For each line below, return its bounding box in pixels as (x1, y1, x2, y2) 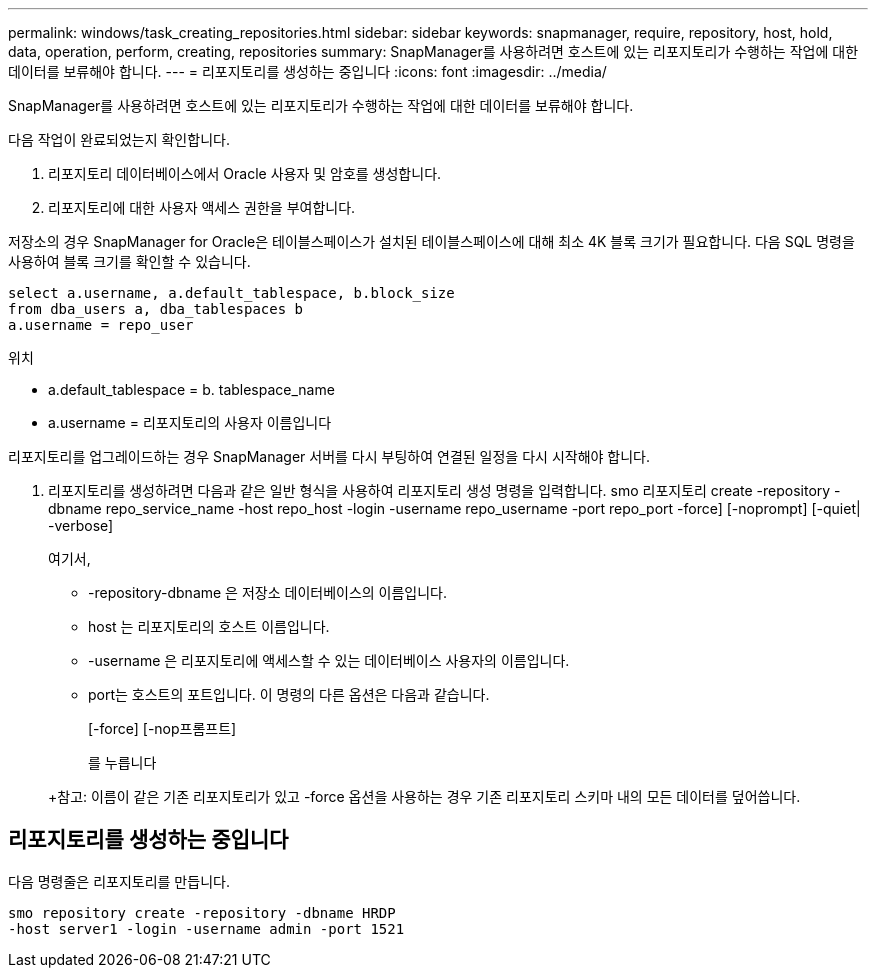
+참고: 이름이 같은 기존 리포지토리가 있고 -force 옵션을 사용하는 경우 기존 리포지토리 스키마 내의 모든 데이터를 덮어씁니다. (48, 788, 801, 805)
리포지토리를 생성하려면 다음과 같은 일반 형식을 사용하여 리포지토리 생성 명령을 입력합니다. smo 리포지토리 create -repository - (48, 482, 841, 499)
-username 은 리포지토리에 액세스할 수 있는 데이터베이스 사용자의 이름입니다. (88, 652, 570, 669)
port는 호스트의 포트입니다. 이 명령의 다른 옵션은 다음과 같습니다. (88, 686, 490, 703)
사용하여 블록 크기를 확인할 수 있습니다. (8, 253, 251, 270)
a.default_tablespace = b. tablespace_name (48, 381, 335, 398)
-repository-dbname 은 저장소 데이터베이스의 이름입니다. (88, 584, 448, 601)
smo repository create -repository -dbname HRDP (8, 904, 396, 921)
